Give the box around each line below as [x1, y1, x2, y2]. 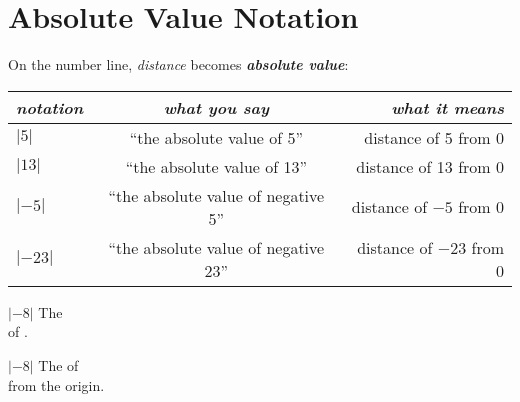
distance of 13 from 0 [356, 154, 504, 178]
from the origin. [8, 374, 105, 395]
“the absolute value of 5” [129, 125, 304, 149]
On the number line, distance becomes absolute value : [8, 54, 349, 75]
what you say [163, 95, 269, 119]
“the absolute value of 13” [125, 154, 308, 178]
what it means [391, 95, 504, 119]
